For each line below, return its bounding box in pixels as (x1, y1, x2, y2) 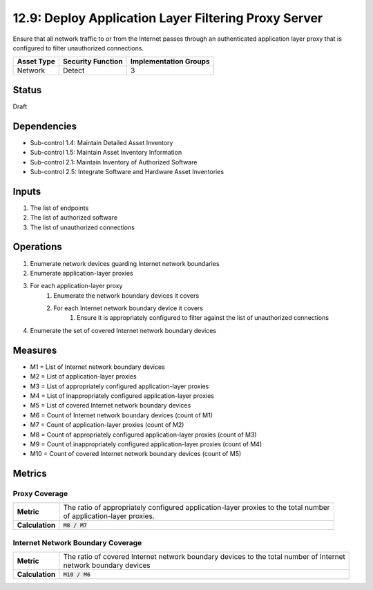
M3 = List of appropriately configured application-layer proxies (30, 382, 209, 390)
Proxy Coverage (12, 489, 68, 499)
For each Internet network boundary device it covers (53, 304, 204, 312)
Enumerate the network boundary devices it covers (53, 291, 200, 300)
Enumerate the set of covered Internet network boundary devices (30, 326, 217, 334)
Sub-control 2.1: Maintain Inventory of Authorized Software (30, 158, 198, 166)
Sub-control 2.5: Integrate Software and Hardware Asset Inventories (30, 167, 224, 175)
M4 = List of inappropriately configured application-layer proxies (30, 391, 214, 400)
